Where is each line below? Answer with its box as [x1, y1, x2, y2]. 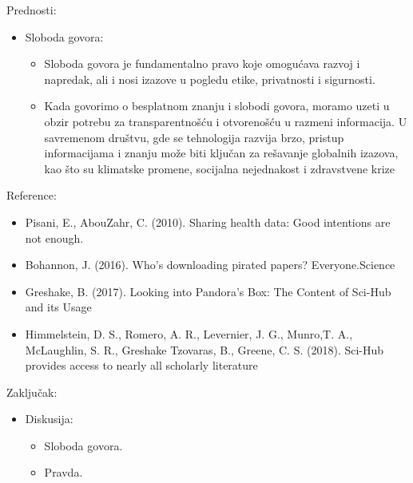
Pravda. [44, 464, 83, 481]
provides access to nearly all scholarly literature [25, 357, 258, 374]
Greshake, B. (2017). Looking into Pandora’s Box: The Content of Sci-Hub [25, 283, 391, 299]
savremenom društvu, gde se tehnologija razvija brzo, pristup [44, 129, 344, 145]
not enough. [25, 229, 84, 246]
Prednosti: [6, 2, 57, 18]
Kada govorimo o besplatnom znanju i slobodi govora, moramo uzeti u [44, 97, 390, 114]
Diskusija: [25, 410, 73, 427]
